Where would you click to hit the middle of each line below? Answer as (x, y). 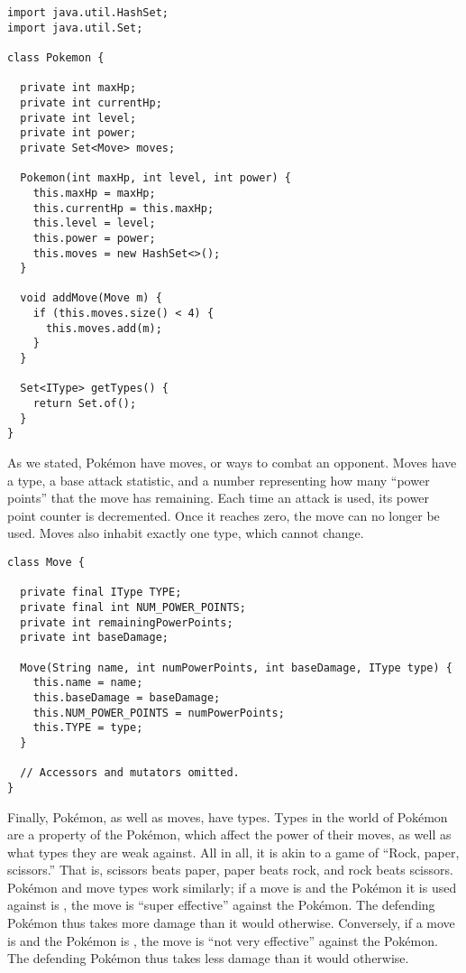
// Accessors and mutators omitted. (130, 773)
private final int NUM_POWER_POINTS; (133, 607)
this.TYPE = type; (88, 728)
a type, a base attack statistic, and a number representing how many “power (219, 480)
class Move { (46, 562)
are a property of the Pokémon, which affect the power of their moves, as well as (229, 834)
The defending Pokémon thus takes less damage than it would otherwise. (208, 958)
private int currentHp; (91, 102)
